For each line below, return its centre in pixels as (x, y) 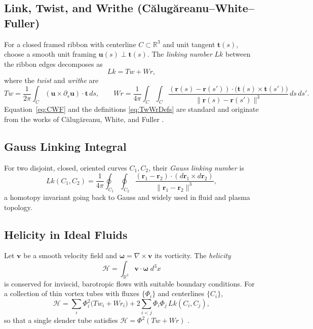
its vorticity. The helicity (193, 255)
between (238, 54)
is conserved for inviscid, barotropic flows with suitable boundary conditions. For (129, 283)
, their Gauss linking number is (196, 167)
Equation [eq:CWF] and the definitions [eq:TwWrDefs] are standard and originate (131, 109)
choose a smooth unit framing (50, 54)
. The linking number (180, 54)
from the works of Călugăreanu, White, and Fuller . (84, 119)
